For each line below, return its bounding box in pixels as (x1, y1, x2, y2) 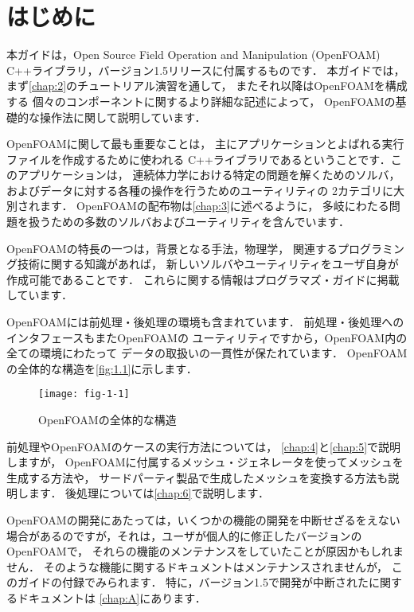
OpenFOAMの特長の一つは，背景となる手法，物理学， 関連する (6, 240, 338, 256)
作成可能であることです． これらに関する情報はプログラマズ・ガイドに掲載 (6, 271, 400, 287)
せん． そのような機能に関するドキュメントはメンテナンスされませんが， (6, 558, 389, 575)
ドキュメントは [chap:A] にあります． (17, 590, 206, 606)
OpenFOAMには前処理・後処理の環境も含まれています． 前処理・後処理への (6, 314, 404, 330)
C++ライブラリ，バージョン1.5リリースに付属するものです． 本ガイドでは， (6, 61, 405, 78)
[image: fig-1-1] (38, 388, 130, 400)
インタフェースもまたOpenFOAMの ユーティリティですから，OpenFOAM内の (6, 329, 408, 345)
